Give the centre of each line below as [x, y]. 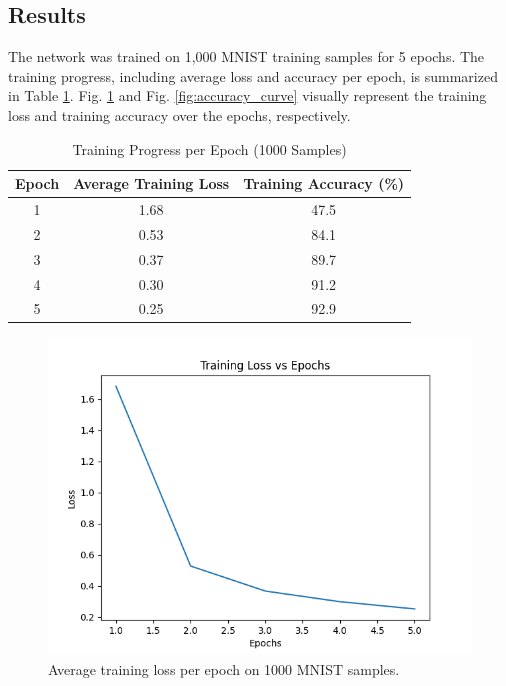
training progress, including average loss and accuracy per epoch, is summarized [253, 75]
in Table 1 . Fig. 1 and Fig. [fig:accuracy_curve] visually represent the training [247, 95]
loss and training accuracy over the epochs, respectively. [179, 114]
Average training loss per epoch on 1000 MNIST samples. [224, 669]
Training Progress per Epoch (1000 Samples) [209, 148]
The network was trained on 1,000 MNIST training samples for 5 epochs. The [246, 56]
